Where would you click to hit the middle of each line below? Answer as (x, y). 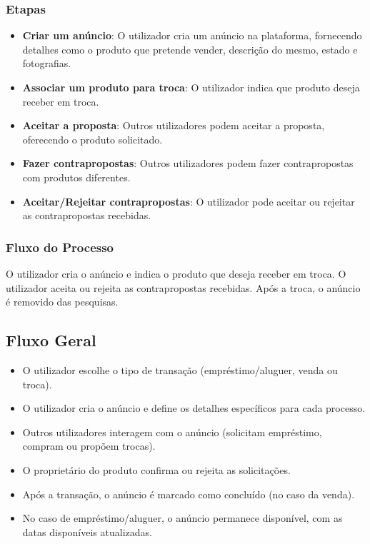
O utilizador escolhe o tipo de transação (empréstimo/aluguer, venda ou (180, 369)
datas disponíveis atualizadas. (87, 532)
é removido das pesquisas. (62, 302)
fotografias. (47, 63)
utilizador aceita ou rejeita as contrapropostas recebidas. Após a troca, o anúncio (183, 287)
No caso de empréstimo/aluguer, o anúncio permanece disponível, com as (182, 518)
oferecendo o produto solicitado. (92, 139)
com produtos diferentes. (76, 177)
